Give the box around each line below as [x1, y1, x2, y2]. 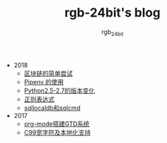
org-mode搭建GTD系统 [23, 120, 90, 128]
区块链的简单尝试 [23, 69, 73, 77]
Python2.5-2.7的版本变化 [23, 86, 95, 95]
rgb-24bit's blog [64, 5, 161, 21]
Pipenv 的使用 [23, 77, 64, 86]
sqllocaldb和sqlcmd [23, 104, 81, 112]
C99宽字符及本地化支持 [23, 128, 91, 136]
